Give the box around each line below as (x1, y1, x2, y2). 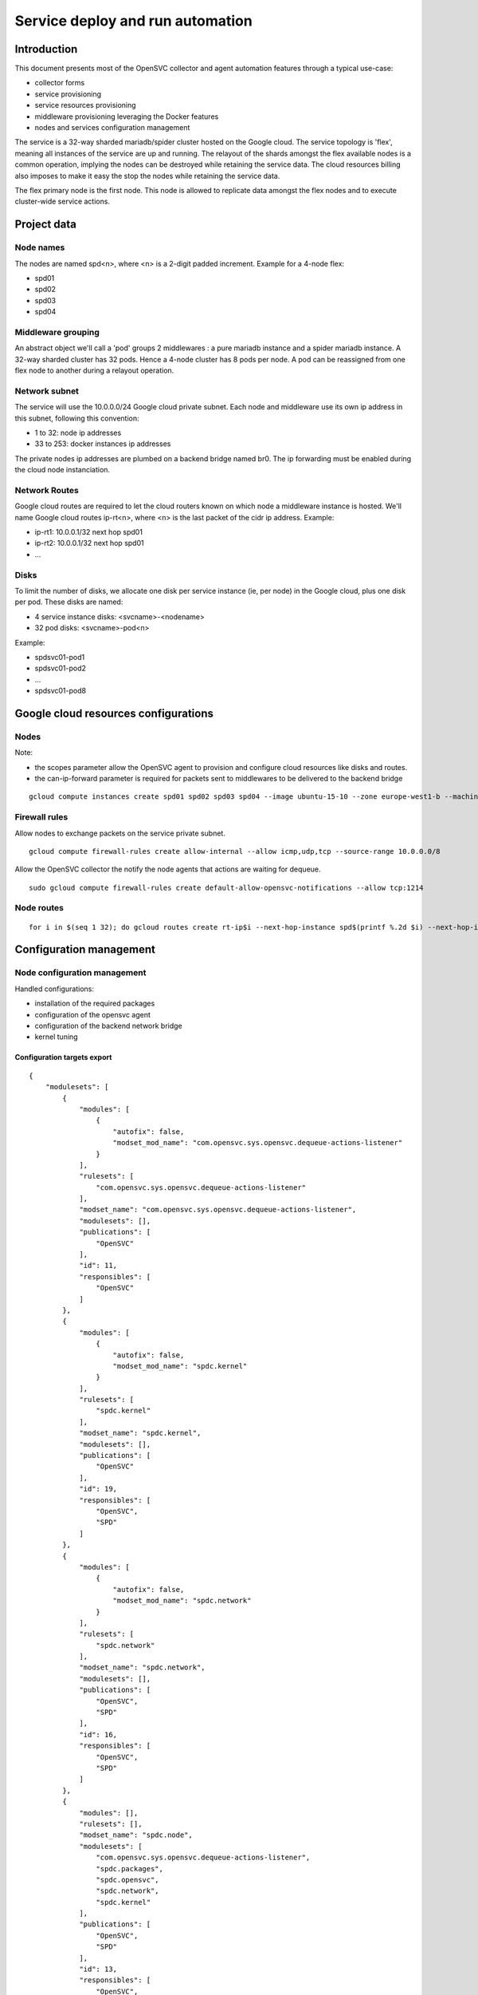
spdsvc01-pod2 (34, 663, 87, 674)
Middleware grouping (14, 326, 100, 338)
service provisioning (34, 89, 102, 99)
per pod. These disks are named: (14, 597, 123, 606)
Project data (14, 218, 77, 231)
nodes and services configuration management (34, 123, 190, 132)
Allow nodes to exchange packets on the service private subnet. (14, 828, 226, 838)
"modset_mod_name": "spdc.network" (112, 1596, 252, 1606)
